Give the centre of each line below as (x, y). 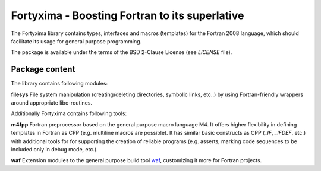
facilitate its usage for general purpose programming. (76, 41)
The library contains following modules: (59, 84)
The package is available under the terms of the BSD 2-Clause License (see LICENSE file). (122, 52)
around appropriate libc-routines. (51, 103)
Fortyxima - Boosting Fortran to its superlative (128, 15)
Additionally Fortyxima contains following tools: (69, 113)
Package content (43, 69)
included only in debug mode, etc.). (54, 149)
